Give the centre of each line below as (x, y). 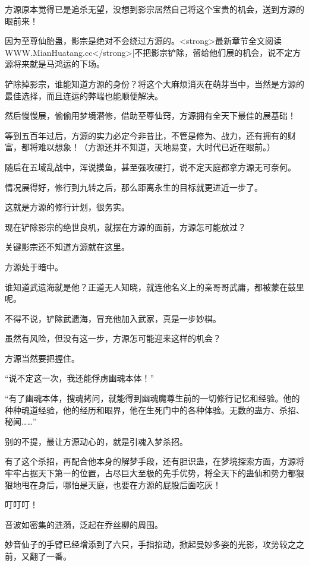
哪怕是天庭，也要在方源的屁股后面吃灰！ (142, 484)
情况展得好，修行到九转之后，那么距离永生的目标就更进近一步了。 (134, 187)
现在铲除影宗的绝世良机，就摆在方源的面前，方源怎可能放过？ (125, 227)
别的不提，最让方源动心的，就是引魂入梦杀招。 (96, 441)
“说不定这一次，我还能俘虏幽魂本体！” (80, 378)
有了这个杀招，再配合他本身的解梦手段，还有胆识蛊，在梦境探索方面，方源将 (154, 461)
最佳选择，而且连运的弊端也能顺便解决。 (84, 95)
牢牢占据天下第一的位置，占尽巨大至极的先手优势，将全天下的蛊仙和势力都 (150, 473)
